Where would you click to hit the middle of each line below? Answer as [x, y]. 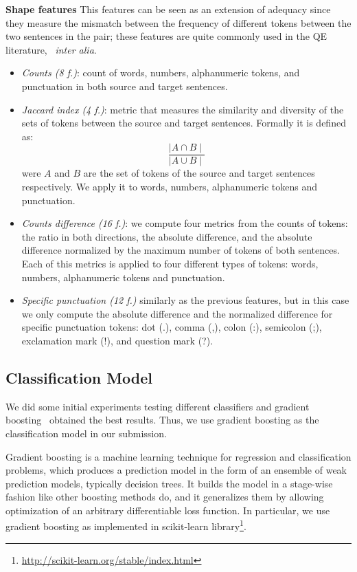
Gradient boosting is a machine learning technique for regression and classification [178, 456]
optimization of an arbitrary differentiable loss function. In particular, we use [168, 510]
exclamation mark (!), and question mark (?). [117, 340]
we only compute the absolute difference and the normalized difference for [177, 313]
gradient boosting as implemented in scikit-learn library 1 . [126, 525]
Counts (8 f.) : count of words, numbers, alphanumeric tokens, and [161, 73]
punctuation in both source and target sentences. [125, 86]
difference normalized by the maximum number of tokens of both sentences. [181, 250]
